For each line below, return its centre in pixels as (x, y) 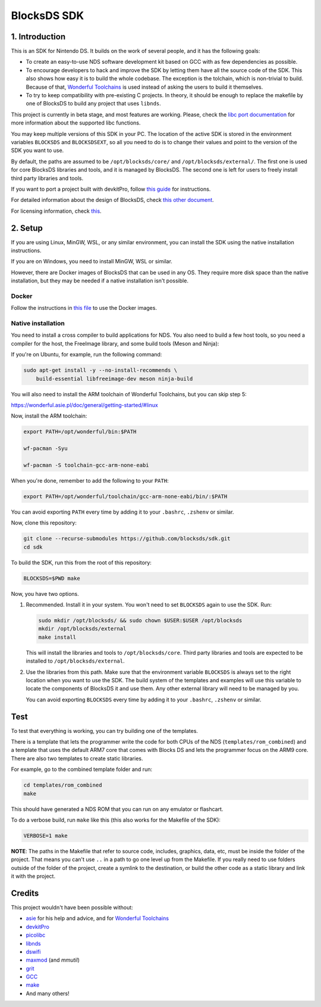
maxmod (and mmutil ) (53, 960)
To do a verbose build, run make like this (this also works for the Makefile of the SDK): (116, 820)
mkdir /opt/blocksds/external (82, 629)
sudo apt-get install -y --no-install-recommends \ (100, 370)
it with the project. (33, 877)
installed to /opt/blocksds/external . (75, 661)
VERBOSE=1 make (45, 835)
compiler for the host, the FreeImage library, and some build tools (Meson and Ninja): (115, 343)
